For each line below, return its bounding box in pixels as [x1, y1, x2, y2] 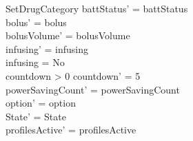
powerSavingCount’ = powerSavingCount [6, 82, 180, 96]
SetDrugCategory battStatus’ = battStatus [6, 1, 188, 15]
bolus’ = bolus [6, 14, 67, 29]
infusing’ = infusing [6, 41, 88, 56]
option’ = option [6, 96, 76, 110]
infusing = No [6, 55, 65, 69]
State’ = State [6, 109, 66, 123]
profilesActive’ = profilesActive [6, 122, 136, 137]
